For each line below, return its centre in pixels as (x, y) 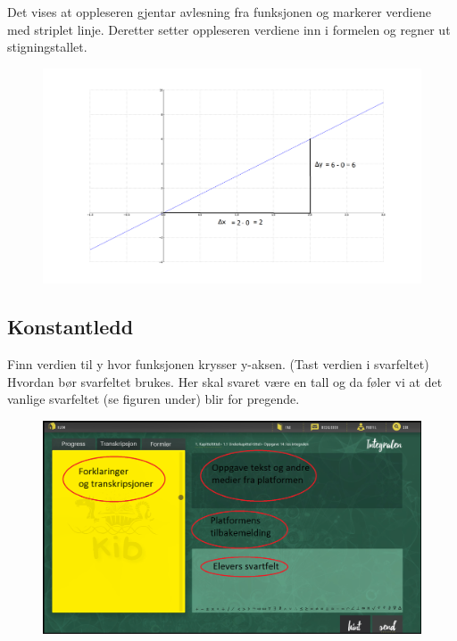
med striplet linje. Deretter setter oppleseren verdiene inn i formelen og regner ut (229, 29)
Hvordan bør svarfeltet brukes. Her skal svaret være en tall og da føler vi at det (225, 381)
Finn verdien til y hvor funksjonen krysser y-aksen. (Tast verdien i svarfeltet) (218, 363)
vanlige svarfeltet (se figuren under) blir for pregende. (154, 399)
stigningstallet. (47, 47)
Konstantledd (71, 327)
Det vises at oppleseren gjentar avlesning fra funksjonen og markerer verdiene (219, 12)
